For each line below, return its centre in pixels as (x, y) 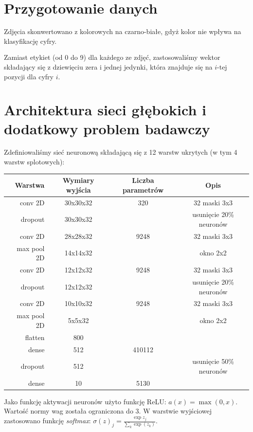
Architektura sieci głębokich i (105, 110)
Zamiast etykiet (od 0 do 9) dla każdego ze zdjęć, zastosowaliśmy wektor (112, 57)
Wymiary (78, 180)
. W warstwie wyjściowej (175, 411)
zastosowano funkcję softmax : (47, 421)
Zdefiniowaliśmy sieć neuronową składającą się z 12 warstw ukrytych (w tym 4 (121, 152)
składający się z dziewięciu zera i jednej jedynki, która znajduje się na (108, 66)
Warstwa (30, 185)
